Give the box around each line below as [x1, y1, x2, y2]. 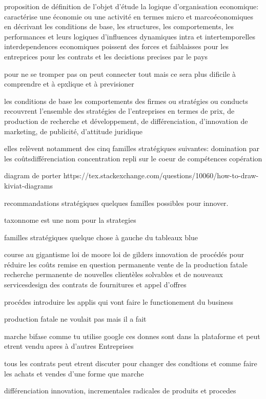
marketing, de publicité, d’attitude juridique [4, 125, 143, 136]
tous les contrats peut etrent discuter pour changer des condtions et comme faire [4, 358, 257, 369]
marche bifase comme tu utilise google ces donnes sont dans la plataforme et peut [4, 330, 260, 341]
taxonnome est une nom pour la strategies [4, 215, 136, 225]
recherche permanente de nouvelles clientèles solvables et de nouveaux [4, 269, 223, 280]
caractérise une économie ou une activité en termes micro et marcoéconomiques [4, 11, 254, 22]
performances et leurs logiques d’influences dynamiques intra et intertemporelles [4, 31, 255, 41]
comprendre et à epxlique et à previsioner [4, 78, 134, 89]
